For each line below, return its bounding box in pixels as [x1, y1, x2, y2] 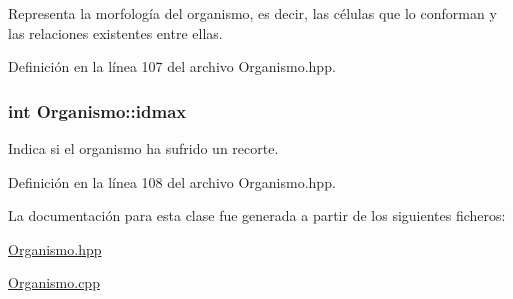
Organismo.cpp [8, 272, 100, 293]
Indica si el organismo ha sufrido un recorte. [8, 138, 279, 158]
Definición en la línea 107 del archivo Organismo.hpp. [8, 56, 336, 77]
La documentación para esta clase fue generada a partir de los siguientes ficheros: [8, 205, 506, 226]
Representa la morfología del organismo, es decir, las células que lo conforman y [8, 3, 497, 23]
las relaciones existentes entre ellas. [8, 22, 223, 43]
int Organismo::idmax [8, 98, 187, 123]
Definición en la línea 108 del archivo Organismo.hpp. [8, 171, 336, 192]
